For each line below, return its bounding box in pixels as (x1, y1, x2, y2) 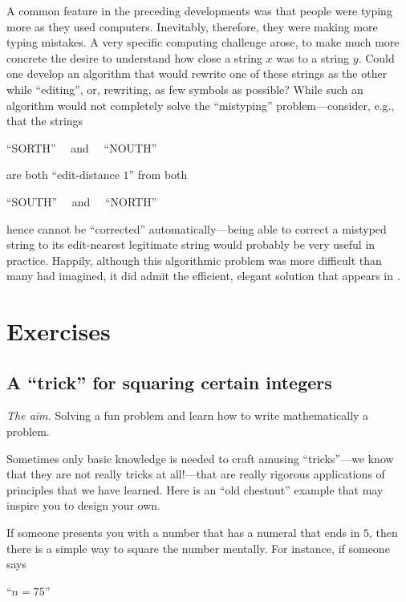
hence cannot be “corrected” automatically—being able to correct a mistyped (6, 220, 387, 237)
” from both (128, 166, 188, 183)
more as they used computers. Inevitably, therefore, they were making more (6, 18, 378, 35)
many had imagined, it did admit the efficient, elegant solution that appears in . (6, 267, 400, 284)
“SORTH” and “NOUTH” (6, 139, 157, 156)
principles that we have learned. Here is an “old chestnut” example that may (6, 481, 384, 498)
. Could (358, 49, 395, 66)
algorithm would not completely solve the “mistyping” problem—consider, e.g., (6, 96, 395, 113)
